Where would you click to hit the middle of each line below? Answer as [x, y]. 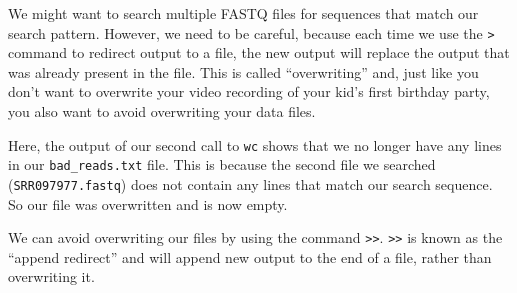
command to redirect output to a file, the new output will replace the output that [259, 52]
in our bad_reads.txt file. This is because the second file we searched [222, 164]
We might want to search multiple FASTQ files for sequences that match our [243, 13]
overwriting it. [51, 276]
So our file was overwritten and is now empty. [148, 203]
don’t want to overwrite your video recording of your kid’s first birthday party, [249, 91]
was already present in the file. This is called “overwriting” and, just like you [243, 71]
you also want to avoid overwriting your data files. [162, 111]
